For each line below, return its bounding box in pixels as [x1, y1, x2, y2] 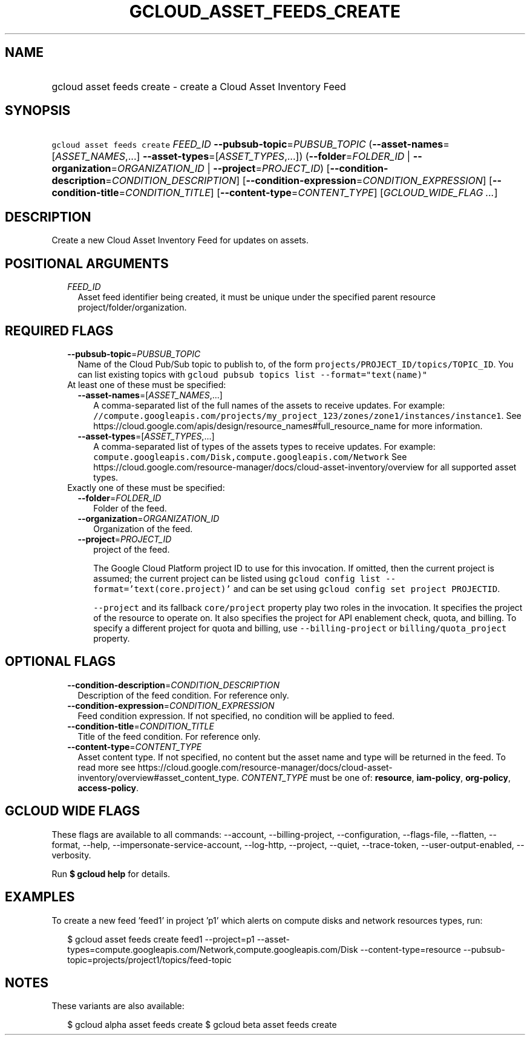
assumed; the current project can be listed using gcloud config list [93, 573, 381, 584]
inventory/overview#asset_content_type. [77, 772, 239, 783]
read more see [77, 762, 136, 772]
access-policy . [77, 782, 139, 793]
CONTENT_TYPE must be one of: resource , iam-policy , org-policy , [241, 772, 511, 783]
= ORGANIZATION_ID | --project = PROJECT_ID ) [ [111, 162, 330, 175]
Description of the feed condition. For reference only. [77, 689, 289, 700]
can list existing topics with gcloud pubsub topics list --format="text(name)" [77, 369, 428, 380]
